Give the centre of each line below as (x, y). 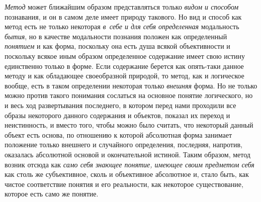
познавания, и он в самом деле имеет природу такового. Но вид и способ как (123, 16)
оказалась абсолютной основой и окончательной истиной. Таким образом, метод (127, 154)
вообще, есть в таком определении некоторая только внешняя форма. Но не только (131, 85)
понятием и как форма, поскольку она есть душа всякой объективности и (117, 46)
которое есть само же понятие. (52, 194)
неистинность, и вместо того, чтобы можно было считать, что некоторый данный (129, 125)
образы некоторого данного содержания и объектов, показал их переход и (117, 115)
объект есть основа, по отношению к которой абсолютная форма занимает (118, 134)
